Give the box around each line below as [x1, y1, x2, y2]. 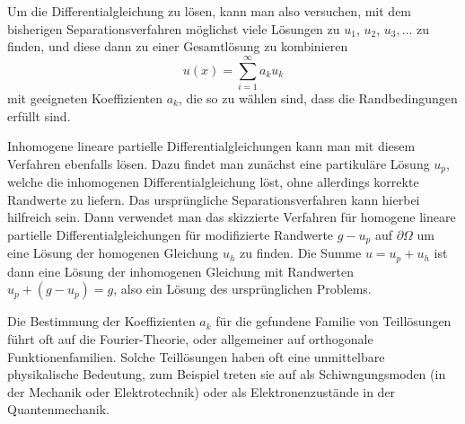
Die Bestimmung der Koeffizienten [7, 312, 196, 331]
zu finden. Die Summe [240, 243, 362, 262]
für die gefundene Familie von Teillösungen [215, 312, 452, 331]
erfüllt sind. [7, 106, 71, 125]
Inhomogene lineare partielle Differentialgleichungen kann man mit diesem [7, 137, 416, 155]
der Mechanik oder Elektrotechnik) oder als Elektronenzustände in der [7, 382, 396, 401]
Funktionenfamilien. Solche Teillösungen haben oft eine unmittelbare [7, 347, 385, 366]
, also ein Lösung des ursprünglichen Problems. [113, 279, 372, 298]
